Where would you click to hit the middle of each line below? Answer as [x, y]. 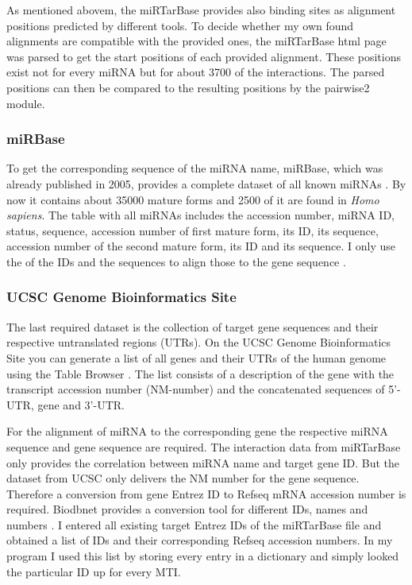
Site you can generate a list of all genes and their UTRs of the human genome [196, 357]
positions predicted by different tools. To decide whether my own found [180, 25]
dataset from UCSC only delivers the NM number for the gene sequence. [183, 478]
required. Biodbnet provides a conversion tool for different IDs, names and [187, 509]
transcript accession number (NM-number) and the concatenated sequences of [196, 389]
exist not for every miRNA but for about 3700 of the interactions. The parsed [196, 72]
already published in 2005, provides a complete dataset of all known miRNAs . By [206, 183]
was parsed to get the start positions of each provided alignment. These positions [204, 56]
